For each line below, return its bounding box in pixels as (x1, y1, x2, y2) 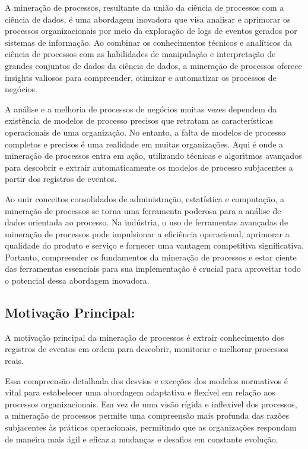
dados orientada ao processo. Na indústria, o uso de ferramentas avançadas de (5, 216, 288, 228)
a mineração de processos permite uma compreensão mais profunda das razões (5, 409, 290, 422)
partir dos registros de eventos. (5, 172, 117, 185)
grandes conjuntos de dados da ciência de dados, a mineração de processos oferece (5, 59, 302, 71)
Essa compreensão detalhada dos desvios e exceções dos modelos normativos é (5, 374, 288, 387)
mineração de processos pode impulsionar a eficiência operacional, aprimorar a (5, 227, 290, 240)
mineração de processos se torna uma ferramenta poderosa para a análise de (5, 204, 281, 216)
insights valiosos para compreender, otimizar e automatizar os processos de (5, 71, 277, 83)
